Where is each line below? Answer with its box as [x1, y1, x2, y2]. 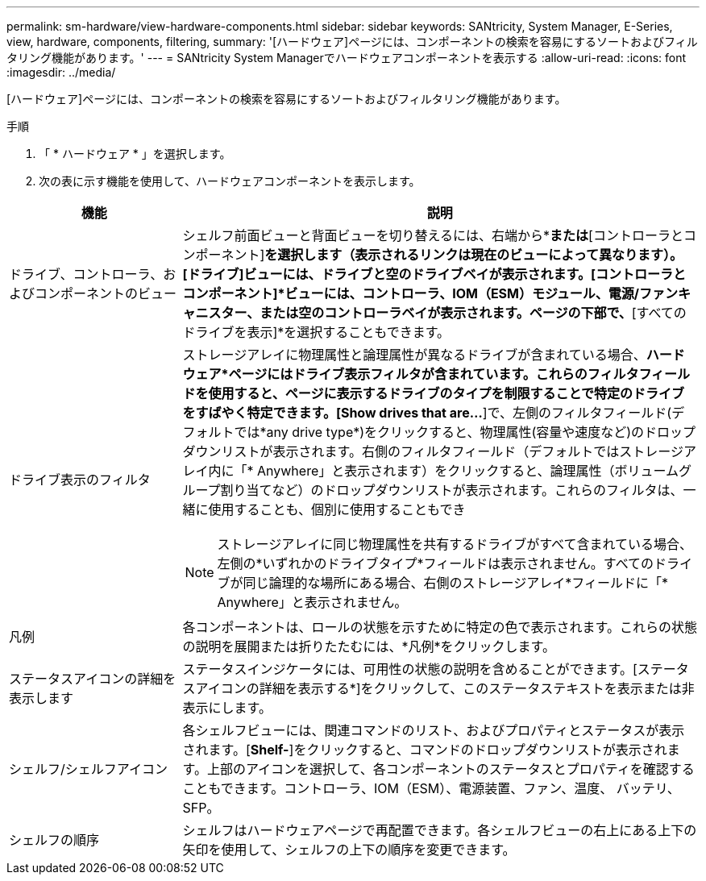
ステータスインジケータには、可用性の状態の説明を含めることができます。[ [182, 661, 637, 677]
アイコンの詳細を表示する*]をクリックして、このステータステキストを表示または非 [195, 680, 695, 696]
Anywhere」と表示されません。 [217, 594, 408, 610]
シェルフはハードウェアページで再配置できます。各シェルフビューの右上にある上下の [182, 822, 697, 838]
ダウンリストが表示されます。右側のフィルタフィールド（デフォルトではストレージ [182, 443, 683, 459]
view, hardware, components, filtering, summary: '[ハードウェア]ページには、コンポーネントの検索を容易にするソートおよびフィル [6, 35, 698, 48]
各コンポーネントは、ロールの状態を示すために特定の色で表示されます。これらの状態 [182, 619, 697, 635]
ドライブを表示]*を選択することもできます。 [182, 324, 451, 340]
